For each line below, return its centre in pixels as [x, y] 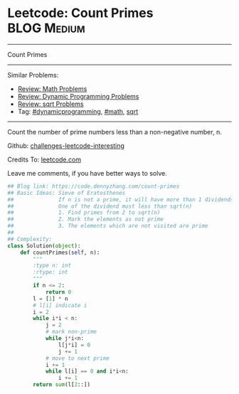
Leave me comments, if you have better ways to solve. [87, 173]
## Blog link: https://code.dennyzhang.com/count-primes [94, 186]
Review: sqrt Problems [51, 104]
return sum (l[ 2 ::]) [62, 385]
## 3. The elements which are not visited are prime [108, 226]
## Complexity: [30, 239]
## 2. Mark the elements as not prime [85, 219]
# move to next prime [78, 358]
